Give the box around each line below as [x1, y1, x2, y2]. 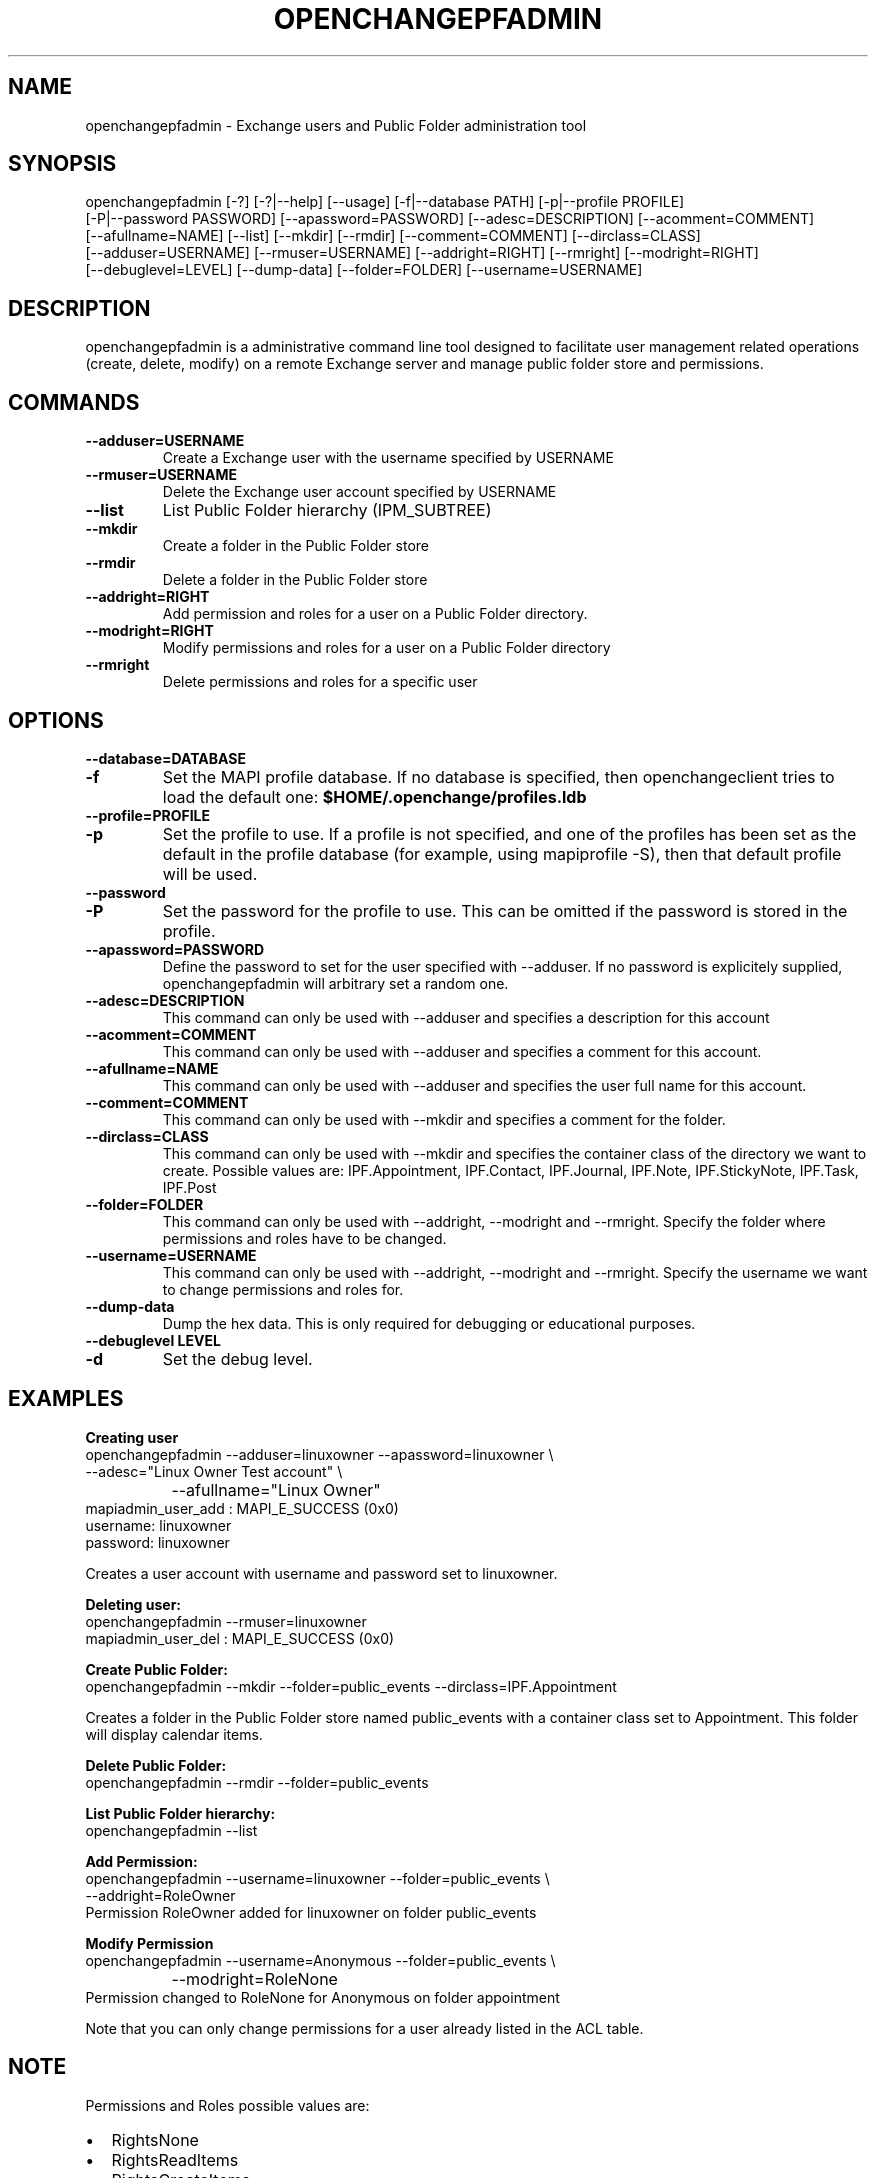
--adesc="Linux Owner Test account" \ [85, 1462, 343, 1480]
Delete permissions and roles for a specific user [162, 673, 478, 691]
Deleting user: [85, 1595, 182, 1613]
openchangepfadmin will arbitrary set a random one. [162, 974, 509, 992]
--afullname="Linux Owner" [171, 1479, 381, 1500]
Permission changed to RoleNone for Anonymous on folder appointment [85, 1988, 560, 2006]
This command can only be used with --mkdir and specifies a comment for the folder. [162, 1110, 726, 1128]
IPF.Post [162, 1178, 217, 1196]
